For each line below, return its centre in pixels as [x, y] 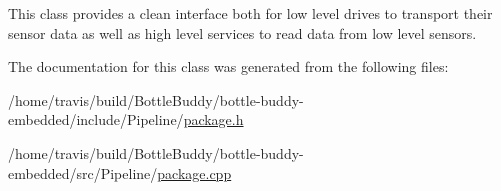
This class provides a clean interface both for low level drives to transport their [250, 13]
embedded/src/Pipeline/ [83, 172]
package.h [213, 119]
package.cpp [194, 172]
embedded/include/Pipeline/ [96, 119]
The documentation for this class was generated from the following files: [228, 66]
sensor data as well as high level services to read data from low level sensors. [242, 32]
